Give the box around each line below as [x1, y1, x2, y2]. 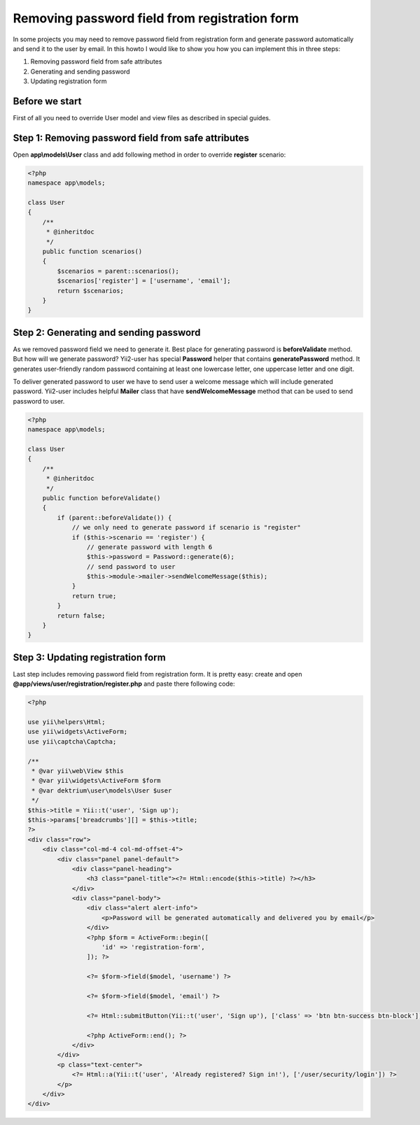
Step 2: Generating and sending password [13, 326, 201, 339]
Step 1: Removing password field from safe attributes [13, 132, 250, 143]
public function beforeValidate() [42, 494, 161, 502]
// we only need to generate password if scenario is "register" [71, 523, 301, 532]
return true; [71, 592, 117, 600]
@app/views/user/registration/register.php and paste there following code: [13, 679, 235, 688]
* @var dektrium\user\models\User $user [31, 786, 172, 794]
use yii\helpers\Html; [27, 718, 106, 726]
